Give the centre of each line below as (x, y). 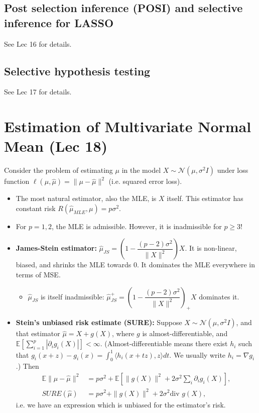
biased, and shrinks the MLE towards (74, 265)
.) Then (27, 366)
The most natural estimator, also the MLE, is (86, 198)
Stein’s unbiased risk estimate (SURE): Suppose (99, 322)
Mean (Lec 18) (56, 146)
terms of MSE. (38, 275)
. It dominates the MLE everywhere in (196, 265)
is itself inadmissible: (72, 296)
